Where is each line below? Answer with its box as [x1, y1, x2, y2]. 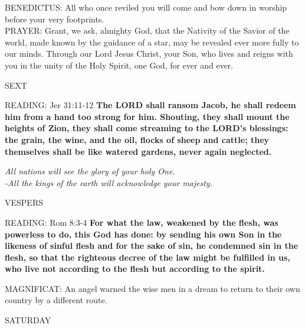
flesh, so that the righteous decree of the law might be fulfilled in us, [5, 251, 290, 263]
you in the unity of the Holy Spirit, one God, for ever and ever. [5, 59, 234, 71]
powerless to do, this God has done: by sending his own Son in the [5, 228, 282, 240]
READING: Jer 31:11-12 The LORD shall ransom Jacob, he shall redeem [5, 99, 296, 111]
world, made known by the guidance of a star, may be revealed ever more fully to [5, 35, 299, 48]
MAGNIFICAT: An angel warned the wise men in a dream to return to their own [5, 282, 300, 294]
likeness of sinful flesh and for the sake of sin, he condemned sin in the [5, 239, 299, 252]
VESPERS [5, 196, 43, 209]
